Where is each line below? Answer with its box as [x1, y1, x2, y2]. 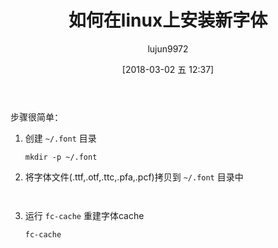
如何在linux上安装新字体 [68, 9, 268, 32]
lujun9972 [147, 42, 189, 55]
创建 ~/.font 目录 [24, 132, 97, 144]
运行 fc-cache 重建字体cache [24, 209, 145, 221]
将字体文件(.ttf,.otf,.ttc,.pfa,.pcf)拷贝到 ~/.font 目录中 [24, 171, 244, 183]
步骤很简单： [10, 111, 63, 123]
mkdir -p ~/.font [24, 152, 98, 162]
